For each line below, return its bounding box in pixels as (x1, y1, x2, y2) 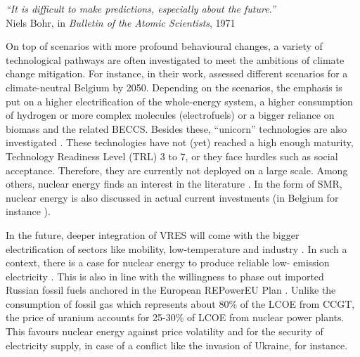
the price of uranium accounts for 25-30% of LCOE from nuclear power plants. (6, 310, 345, 325)
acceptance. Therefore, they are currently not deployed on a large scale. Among (6, 162, 348, 177)
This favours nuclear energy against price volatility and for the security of (6, 324, 323, 339)
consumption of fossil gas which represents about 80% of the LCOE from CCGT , (6, 296, 355, 311)
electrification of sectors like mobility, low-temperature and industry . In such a (6, 241, 347, 256)
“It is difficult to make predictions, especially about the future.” (6, 1, 276, 15)
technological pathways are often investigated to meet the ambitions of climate (6, 52, 345, 67)
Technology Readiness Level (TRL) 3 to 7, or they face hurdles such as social (6, 148, 338, 163)
